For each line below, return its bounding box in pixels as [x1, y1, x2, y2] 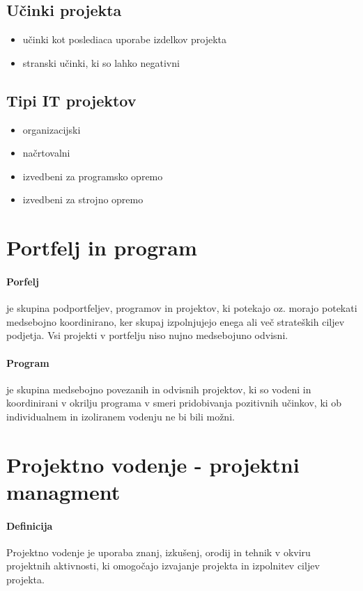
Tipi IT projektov [6, 89, 137, 111]
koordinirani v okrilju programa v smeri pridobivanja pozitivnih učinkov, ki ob [6, 395, 342, 410]
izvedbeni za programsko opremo [22, 168, 163, 183]
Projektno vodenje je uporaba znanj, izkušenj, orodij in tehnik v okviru [6, 544, 311, 559]
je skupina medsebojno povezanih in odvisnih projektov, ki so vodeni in [6, 381, 311, 396]
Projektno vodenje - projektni [6, 450, 300, 478]
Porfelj [6, 274, 39, 288]
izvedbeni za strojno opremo [22, 192, 144, 207]
